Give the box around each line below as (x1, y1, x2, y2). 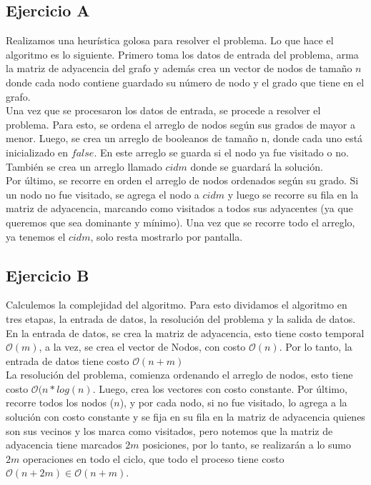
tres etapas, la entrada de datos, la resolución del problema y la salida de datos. (6, 311, 356, 326)
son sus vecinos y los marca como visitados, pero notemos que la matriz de (6, 423, 333, 438)
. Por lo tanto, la (279, 339, 352, 354)
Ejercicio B (6, 264, 89, 286)
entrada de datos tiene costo (6, 353, 129, 368)
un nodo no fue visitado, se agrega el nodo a (6, 186, 199, 201)
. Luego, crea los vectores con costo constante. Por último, (92, 381, 347, 396)
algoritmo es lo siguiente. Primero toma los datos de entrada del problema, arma (6, 46, 359, 61)
